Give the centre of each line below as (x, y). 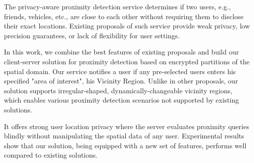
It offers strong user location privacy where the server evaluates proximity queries (127, 126)
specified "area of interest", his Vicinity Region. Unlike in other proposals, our (121, 81)
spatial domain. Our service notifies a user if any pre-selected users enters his (120, 71)
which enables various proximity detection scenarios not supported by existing (122, 100)
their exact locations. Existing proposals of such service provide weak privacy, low (127, 26)
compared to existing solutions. (51, 155)
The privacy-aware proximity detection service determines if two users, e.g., (117, 6)
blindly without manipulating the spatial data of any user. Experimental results (124, 136)
